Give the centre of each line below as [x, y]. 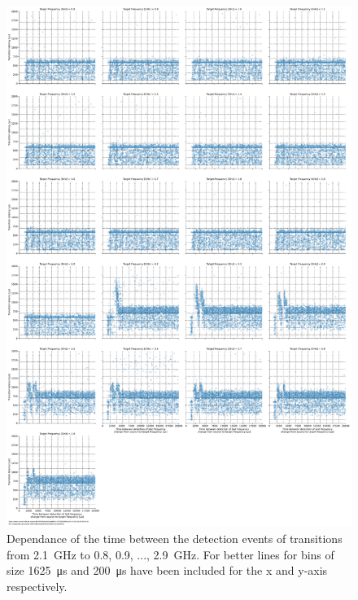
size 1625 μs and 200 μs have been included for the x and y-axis [167, 570]
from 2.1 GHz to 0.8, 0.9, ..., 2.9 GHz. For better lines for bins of [170, 554]
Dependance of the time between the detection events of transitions [175, 539]
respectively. [37, 586]
